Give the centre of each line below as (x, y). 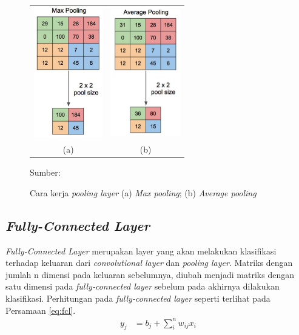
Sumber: (45, 172)
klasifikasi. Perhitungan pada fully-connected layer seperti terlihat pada (138, 298)
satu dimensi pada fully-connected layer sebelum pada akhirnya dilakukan (143, 286)
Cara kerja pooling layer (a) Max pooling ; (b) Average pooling (143, 192)
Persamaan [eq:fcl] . (41, 310)
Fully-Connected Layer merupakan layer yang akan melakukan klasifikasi (141, 250)
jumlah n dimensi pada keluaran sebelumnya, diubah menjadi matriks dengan (150, 274)
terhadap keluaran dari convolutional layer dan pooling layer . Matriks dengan (149, 263)
